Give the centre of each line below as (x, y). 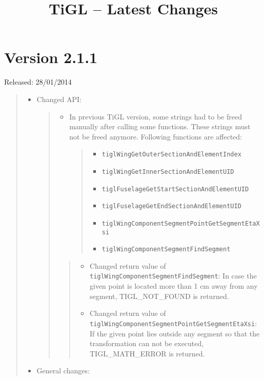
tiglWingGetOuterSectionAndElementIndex (171, 155)
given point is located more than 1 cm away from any (174, 286)
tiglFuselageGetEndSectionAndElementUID (171, 206)
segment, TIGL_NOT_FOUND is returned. (159, 296)
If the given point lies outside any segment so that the (175, 333)
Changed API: (59, 99)
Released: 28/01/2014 (38, 82)
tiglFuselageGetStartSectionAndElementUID (175, 189)
